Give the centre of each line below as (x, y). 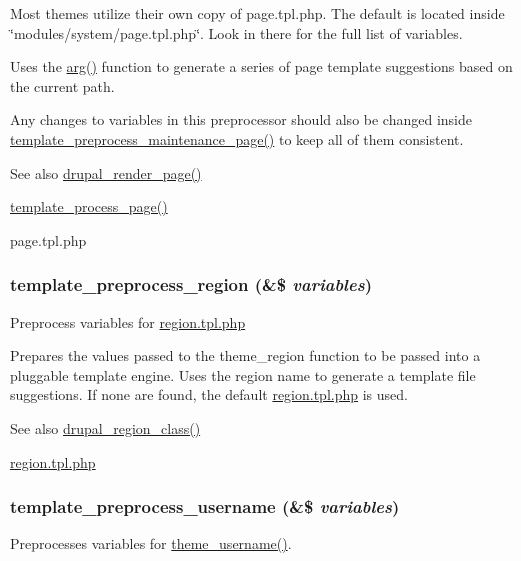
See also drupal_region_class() (105, 427)
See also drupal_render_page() (106, 172)
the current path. (62, 85)
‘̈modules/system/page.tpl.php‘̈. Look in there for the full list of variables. (236, 32)
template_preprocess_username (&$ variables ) (205, 506)
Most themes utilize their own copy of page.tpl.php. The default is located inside (257, 13)
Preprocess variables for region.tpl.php (128, 321)
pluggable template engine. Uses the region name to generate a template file (243, 374)
